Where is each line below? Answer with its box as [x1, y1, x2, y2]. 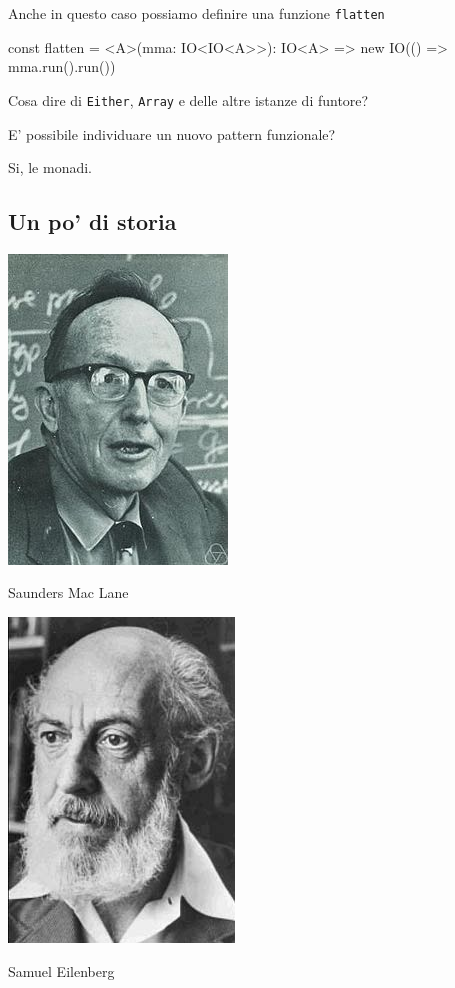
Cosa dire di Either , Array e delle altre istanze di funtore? [8, 89, 369, 110]
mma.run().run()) [8, 56, 116, 77]
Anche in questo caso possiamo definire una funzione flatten [8, 3, 385, 23]
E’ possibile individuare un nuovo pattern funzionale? [8, 123, 336, 144]
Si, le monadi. [8, 157, 93, 178]
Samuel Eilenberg [8, 960, 115, 981]
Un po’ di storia [8, 206, 177, 237]
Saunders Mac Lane [8, 582, 129, 603]
